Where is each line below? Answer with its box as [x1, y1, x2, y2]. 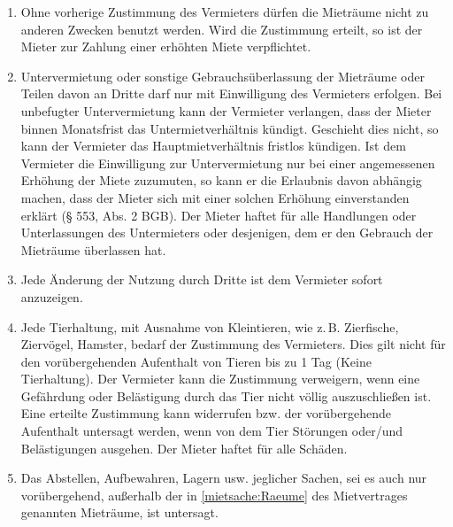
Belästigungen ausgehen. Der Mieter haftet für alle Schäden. [20, 438, 348, 457]
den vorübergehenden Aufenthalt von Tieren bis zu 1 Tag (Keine [20, 352, 372, 370]
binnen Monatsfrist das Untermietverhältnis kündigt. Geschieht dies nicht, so [20, 119, 439, 137]
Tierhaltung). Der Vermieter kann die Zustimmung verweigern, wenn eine [20, 369, 420, 388]
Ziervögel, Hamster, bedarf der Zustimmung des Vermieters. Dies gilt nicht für [20, 335, 446, 353]
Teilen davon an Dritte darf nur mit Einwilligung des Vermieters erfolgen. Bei [20, 84, 442, 103]
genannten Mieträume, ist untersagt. [20, 503, 219, 522]
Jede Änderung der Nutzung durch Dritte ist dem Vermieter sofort [20, 270, 383, 289]
